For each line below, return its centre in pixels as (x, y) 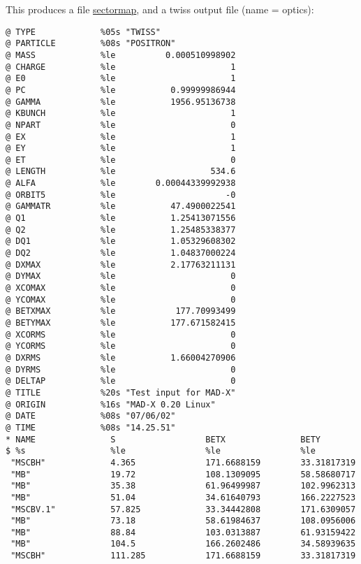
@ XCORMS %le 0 (121, 334)
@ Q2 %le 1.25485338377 (121, 230)
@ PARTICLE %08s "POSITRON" (91, 44)
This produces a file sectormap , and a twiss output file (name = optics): (160, 9)
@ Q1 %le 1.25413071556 (121, 218)
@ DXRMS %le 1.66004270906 (121, 357)
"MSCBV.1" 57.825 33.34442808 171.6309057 (183, 509)
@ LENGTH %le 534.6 (121, 172)
